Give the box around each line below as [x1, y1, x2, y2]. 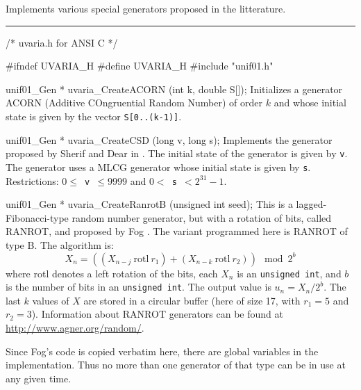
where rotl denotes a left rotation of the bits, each [6, 266, 218, 280]
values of [32, 293, 69, 307]
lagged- [296, 197, 327, 211]
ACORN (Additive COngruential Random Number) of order [6, 95, 263, 110]
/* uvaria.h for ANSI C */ [6, 35, 118, 49]
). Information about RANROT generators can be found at [31, 307, 283, 321]
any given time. [6, 371, 72, 385]
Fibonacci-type [6, 210, 69, 225]
